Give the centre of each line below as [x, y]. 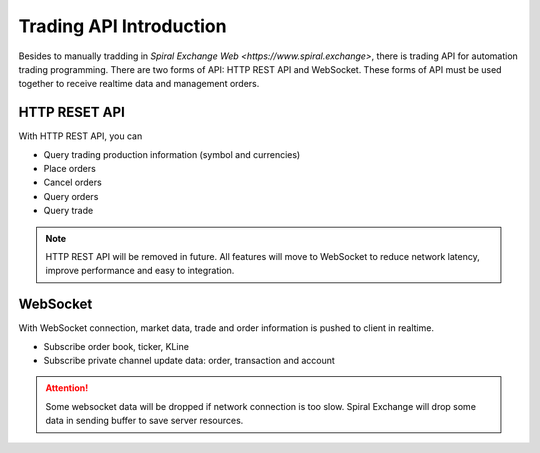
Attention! [67, 388]
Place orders [70, 169]
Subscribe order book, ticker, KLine [116, 346]
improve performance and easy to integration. [140, 271]
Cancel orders [72, 182]
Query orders [71, 196]
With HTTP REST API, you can [80, 136]
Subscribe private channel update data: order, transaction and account [189, 361]
